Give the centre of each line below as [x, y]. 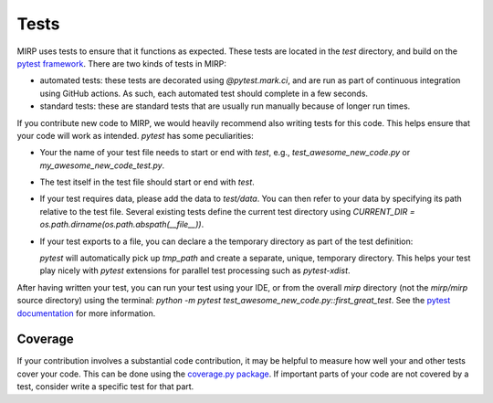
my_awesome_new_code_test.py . [102, 165]
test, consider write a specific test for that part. [105, 387]
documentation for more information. [86, 313]
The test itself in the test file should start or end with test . [147, 182]
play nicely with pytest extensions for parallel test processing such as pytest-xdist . [195, 270]
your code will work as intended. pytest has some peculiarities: [136, 135]
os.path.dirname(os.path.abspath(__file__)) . [122, 225]
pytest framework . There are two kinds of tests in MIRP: [122, 63]
